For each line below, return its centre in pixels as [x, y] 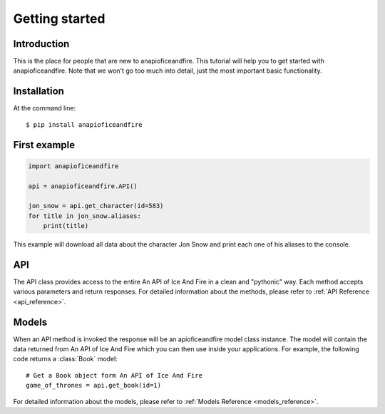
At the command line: [45, 108]
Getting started [59, 19]
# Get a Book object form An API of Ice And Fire [114, 375]
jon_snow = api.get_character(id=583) [96, 206]
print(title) [66, 226]
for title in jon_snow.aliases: [85, 216]
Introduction [41, 44]
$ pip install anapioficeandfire [84, 124]
